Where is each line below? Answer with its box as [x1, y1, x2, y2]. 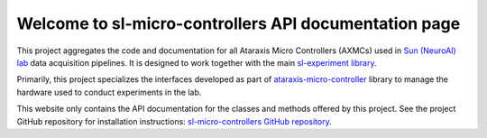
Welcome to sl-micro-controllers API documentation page [16, 14, 461, 33]
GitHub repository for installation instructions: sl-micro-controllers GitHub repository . [16, 115, 333, 126]
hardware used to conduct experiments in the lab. [16, 87, 202, 97]
